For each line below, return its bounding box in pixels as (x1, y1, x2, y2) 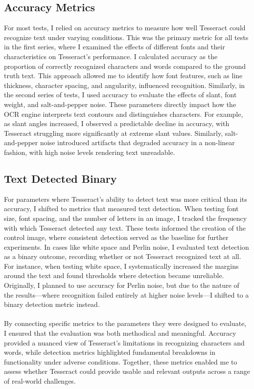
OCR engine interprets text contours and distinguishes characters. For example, (4, 108, 243, 119)
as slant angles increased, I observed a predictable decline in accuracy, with (4, 118, 230, 129)
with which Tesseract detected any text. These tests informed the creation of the (4, 222, 246, 233)
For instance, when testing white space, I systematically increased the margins (4, 260, 239, 271)
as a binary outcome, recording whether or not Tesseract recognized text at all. (4, 251, 241, 261)
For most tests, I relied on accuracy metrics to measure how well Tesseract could (4, 22, 246, 33)
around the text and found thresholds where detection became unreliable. (4, 270, 224, 281)
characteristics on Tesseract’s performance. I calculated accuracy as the (4, 51, 218, 61)
